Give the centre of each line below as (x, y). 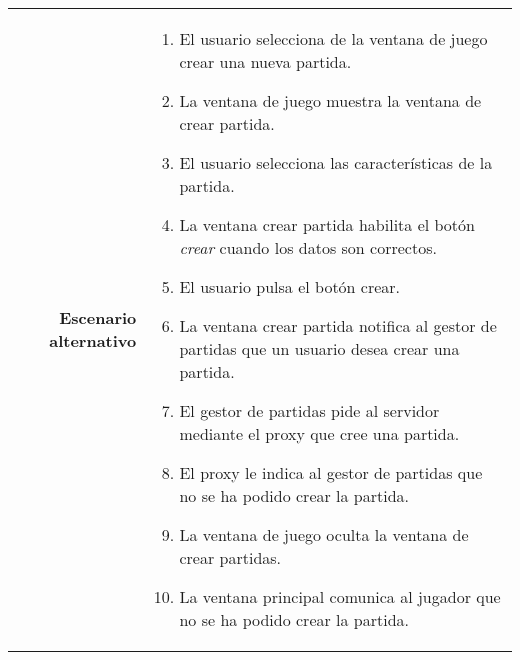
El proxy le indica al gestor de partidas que (331, 472)
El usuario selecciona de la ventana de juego (333, 38)
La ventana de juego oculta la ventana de (324, 534)
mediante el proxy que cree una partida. (319, 433)
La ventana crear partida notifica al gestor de (338, 325)
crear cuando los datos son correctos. (308, 247)
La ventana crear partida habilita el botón (327, 224)
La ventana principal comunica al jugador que (340, 596)
